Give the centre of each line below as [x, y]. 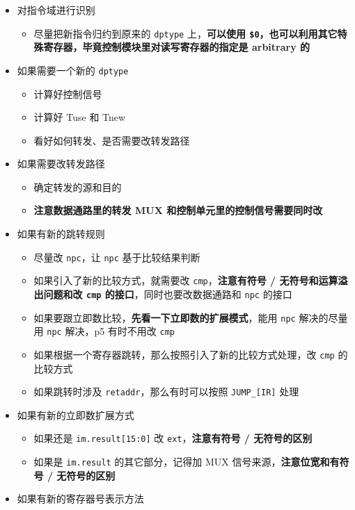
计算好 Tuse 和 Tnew [80, 117]
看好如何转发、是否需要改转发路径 [112, 140]
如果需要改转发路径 [61, 164]
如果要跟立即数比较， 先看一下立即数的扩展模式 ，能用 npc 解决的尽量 [191, 317]
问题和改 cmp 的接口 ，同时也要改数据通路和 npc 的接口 [168, 294]
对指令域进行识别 [56, 10]
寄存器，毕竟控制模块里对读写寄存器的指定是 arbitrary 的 [177, 47]
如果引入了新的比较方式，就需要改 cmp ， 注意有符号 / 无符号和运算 [186, 280]
